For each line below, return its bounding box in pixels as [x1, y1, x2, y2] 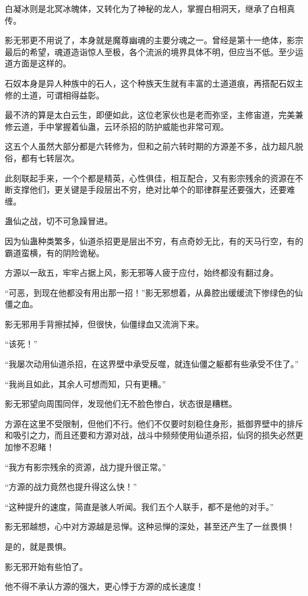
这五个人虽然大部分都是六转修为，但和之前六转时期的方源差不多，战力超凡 [5, 140, 295, 152]
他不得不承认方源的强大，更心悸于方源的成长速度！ [5, 580, 204, 592]
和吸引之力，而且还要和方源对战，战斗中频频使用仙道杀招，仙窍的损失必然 [5, 429, 295, 441]
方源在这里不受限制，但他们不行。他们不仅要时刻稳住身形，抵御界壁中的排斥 [5, 417, 303, 429]
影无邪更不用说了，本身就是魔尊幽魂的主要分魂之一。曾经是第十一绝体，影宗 [5, 34, 303, 46]
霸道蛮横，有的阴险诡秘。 [5, 246, 104, 259]
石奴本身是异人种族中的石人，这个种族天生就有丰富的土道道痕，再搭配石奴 [5, 77, 295, 89]
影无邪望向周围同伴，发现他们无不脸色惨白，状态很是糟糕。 [5, 397, 237, 410]
